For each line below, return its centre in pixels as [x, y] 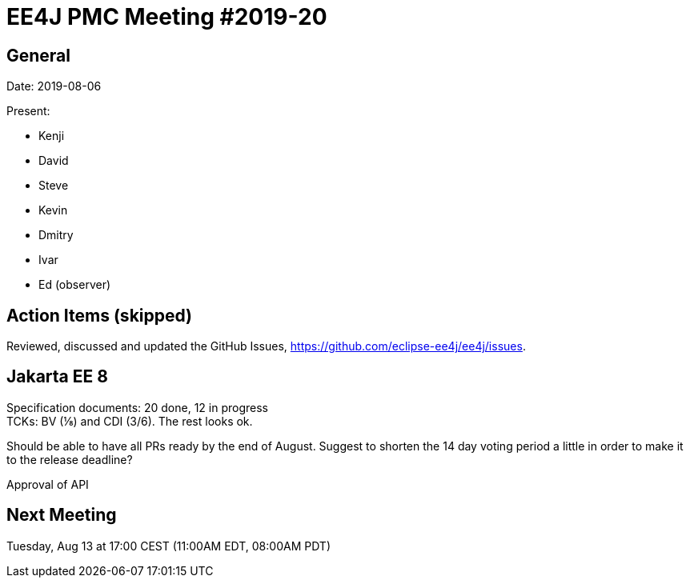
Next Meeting [62, 515]
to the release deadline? [70, 459]
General [39, 55]
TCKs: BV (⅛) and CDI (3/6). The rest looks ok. [130, 421]
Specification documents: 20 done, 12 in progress [138, 407]
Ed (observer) [75, 285]
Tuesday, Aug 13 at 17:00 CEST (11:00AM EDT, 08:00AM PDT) [168, 546]
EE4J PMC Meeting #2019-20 [167, 17]
